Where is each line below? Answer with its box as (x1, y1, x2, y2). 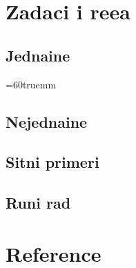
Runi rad (6, 192, 71, 213)
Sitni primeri (6, 151, 99, 173)
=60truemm (6, 77, 57, 91)
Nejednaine (6, 111, 88, 132)
